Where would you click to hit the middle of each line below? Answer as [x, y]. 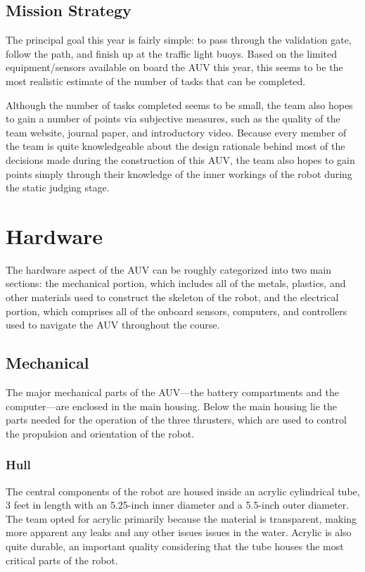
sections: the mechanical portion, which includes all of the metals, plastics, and [176, 283]
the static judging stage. [58, 188]
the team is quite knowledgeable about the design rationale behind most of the [175, 146]
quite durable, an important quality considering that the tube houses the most [175, 546]
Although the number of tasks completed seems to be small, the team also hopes [179, 104]
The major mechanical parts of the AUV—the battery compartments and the [172, 392]
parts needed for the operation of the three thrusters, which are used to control [176, 420]
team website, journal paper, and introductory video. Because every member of [176, 132]
